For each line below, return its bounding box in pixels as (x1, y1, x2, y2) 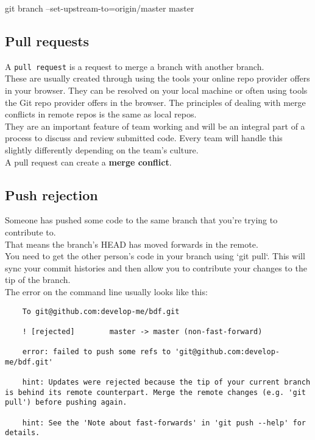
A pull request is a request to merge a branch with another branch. (5, 60, 264, 72)
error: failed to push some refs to (22, 347, 171, 357)
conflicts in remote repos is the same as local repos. (5, 108, 197, 120)
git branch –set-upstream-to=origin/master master (5, 2, 194, 14)
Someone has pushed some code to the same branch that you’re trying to (5, 214, 278, 226)
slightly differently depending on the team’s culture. (5, 144, 199, 156)
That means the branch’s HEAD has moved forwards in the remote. (5, 237, 258, 250)
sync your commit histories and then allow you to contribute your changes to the (5, 261, 307, 274)
